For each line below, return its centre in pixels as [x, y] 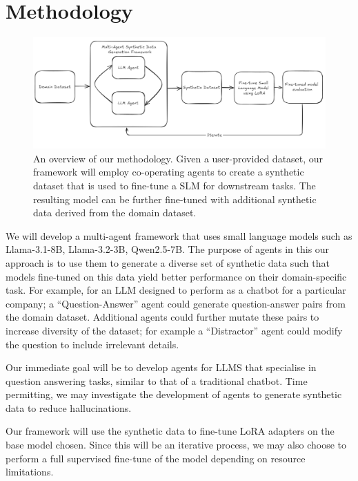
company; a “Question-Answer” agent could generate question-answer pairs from [176, 303]
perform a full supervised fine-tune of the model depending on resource [156, 458]
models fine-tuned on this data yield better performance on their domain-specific [176, 276]
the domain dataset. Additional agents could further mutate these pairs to [162, 317]
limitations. [30, 472]
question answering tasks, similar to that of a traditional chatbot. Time [157, 380]
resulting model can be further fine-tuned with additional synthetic [175, 199]
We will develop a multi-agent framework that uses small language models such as [179, 235]
